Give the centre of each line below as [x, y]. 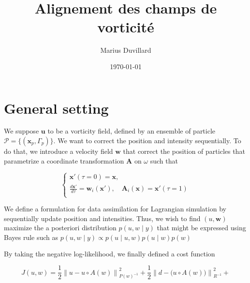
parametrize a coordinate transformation [64, 160]
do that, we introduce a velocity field [59, 151]
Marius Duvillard [126, 50]
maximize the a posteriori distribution [60, 228]
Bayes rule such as [31, 237]
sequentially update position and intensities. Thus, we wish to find [102, 218]
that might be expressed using [201, 228]
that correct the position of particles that [184, 151]
